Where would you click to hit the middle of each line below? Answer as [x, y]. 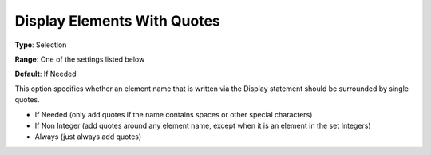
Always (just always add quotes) [88, 137]
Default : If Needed [45, 74]
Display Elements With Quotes [118, 21]
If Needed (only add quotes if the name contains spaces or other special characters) [174, 114]
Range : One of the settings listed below [80, 59]
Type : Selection [41, 45]
